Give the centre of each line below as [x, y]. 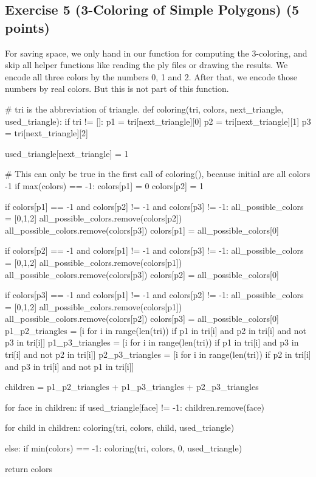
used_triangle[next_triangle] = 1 [67, 153]
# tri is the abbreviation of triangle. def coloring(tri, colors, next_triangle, [144, 109]
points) [27, 27]
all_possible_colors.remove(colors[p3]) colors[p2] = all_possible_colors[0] [142, 274]
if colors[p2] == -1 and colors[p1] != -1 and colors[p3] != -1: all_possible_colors [154, 250]
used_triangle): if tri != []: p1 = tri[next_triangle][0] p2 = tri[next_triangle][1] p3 [158, 121]
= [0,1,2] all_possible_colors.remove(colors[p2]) [94, 218]
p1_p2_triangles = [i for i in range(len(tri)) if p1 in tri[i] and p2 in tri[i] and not [156, 330]
